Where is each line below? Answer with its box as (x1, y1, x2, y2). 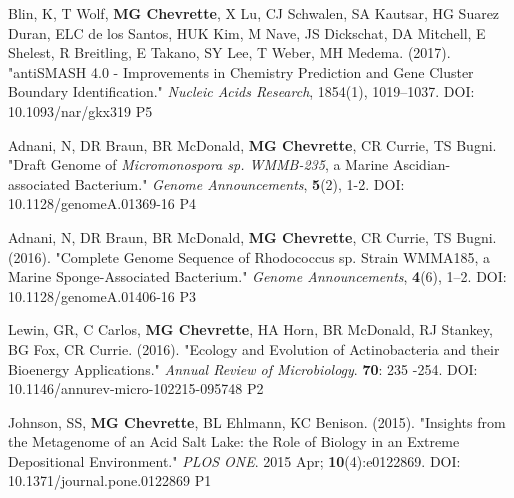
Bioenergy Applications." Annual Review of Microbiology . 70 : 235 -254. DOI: (8, 358, 478, 379)
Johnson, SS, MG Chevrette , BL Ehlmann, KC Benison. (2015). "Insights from (8, 411, 506, 432)
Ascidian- (392, 154, 451, 175)
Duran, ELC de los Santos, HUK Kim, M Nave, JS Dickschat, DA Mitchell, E (8, 22, 486, 43)
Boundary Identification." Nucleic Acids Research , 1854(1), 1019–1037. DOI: (8, 81, 475, 102)
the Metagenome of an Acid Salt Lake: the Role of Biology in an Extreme (8, 431, 460, 452)
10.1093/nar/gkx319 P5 (8, 100, 153, 121)
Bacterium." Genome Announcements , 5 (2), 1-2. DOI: (74, 173, 405, 194)
